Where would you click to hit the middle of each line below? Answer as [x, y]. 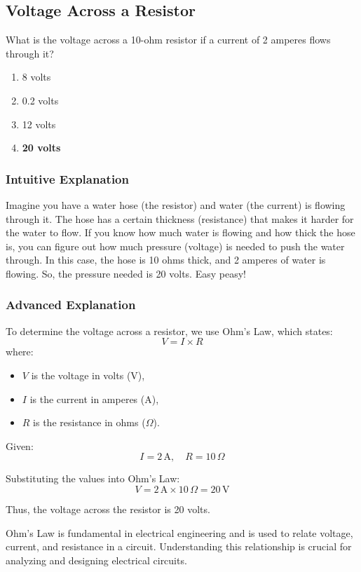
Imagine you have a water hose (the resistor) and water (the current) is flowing [176, 204]
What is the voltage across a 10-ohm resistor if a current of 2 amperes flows [168, 40]
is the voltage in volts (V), [88, 375]
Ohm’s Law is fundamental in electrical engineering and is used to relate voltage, [179, 532]
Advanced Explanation [71, 305]
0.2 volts [40, 100]
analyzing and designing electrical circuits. [96, 560]
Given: [20, 445]
